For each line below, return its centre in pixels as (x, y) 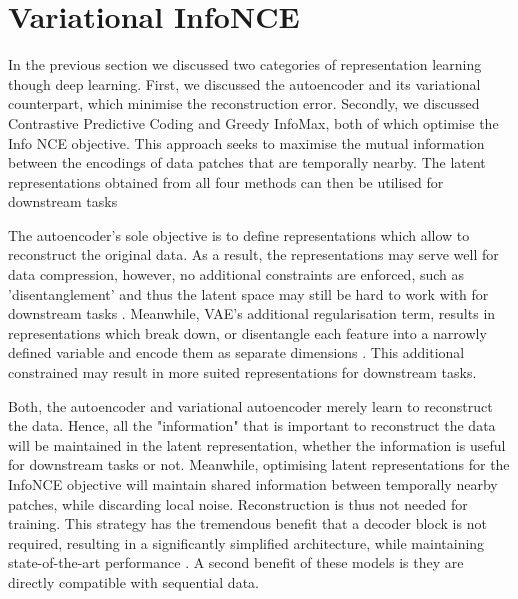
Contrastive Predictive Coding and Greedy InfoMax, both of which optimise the (253, 122)
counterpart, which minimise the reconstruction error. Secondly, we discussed (244, 103)
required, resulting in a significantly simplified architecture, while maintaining (246, 542)
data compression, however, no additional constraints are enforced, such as (236, 274)
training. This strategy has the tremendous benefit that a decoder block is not (247, 523)
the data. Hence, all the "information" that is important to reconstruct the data (252, 425)
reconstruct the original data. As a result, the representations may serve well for (253, 254)
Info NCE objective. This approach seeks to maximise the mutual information (246, 142)
